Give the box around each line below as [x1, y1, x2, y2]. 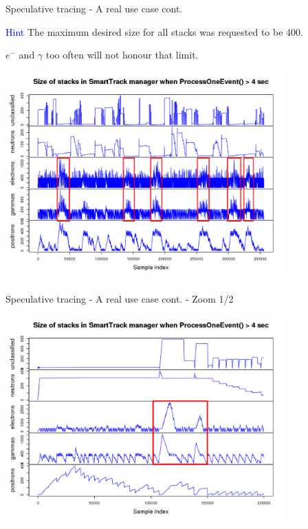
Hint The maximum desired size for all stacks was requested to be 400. [5, 24, 303, 39]
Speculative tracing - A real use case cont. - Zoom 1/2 [5, 291, 234, 305]
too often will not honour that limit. [45, 47, 199, 62]
